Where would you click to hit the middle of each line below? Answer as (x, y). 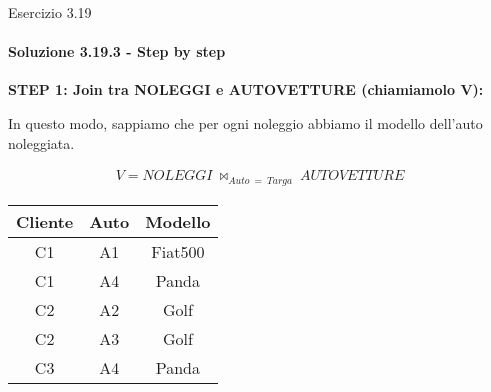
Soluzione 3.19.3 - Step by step (117, 51)
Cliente (45, 221)
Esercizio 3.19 (50, 12)
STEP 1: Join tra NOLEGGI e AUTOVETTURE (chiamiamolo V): (246, 89)
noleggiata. (41, 142)
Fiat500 (178, 251)
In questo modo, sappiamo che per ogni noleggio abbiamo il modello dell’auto (245, 122)
